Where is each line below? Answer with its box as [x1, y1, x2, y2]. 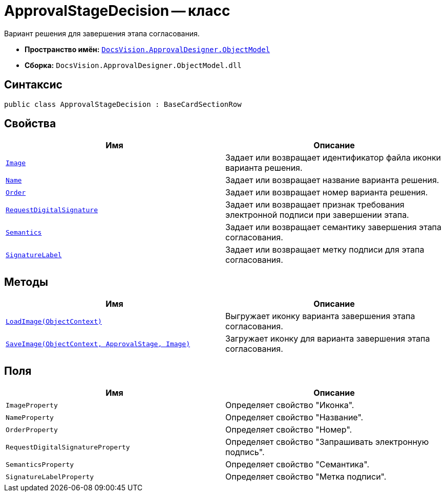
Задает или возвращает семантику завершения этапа [225, 222, 442, 233]
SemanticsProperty [6, 460, 74, 468]
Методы [4, 275, 48, 288]
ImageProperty [6, 401, 58, 409]
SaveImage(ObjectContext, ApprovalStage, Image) [6, 340, 190, 348]
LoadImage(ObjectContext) [6, 317, 102, 325]
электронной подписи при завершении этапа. [225, 210, 409, 220]
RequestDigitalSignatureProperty [6, 443, 130, 451]
